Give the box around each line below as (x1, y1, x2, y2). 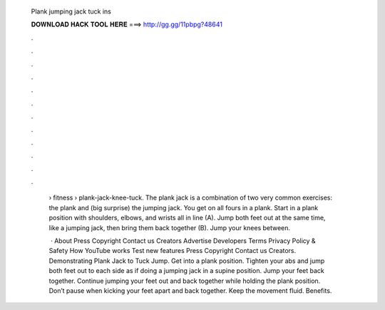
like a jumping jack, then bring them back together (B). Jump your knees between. (48, 223, 291, 232)
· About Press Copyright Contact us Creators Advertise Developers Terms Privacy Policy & (50, 237, 317, 245)
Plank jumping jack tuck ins (31, 7, 112, 16)
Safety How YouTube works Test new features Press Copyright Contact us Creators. (48, 247, 297, 255)
